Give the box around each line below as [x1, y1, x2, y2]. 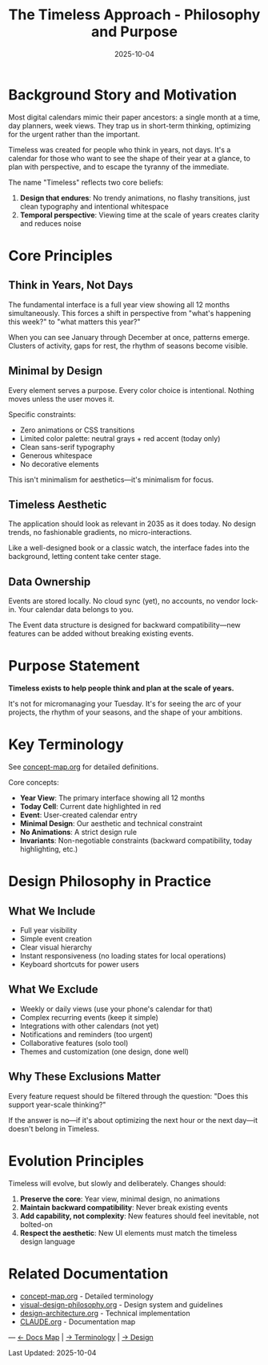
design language [19, 1237, 76, 1246]
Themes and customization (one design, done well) [19, 1047, 190, 1056]
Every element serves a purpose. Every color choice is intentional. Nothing [8, 385, 254, 395]
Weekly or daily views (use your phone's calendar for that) [19, 1004, 214, 1014]
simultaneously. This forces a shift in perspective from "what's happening [8, 308, 251, 318]
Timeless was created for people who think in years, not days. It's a [8, 144, 231, 154]
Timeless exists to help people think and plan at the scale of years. [8, 683, 234, 693]
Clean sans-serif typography [19, 442, 115, 452]
